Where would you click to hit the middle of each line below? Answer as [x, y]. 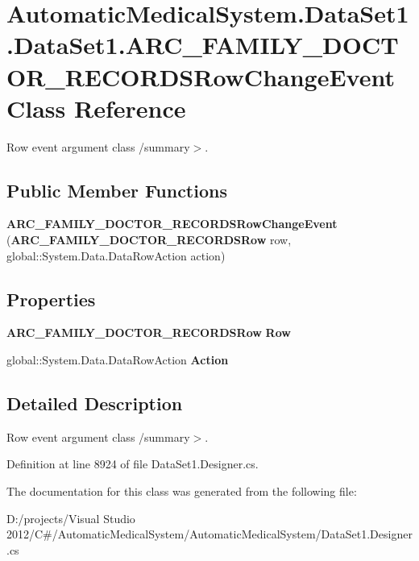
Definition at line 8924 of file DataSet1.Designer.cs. [133, 464]
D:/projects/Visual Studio [71, 518]
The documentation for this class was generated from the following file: [182, 491]
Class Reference [96, 108]
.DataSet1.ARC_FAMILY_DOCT [203, 45]
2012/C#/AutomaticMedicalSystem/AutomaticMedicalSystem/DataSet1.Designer [209, 534]
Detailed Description [95, 403]
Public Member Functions [117, 190]
